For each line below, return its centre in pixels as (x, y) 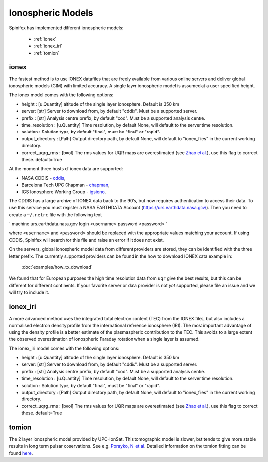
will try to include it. (29, 292)
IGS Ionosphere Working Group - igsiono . (64, 192)
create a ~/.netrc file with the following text (56, 215)
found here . (21, 453)
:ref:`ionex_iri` (48, 46)
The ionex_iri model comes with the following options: (64, 348)
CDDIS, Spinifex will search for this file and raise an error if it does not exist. (87, 240)
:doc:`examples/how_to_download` (57, 267)
